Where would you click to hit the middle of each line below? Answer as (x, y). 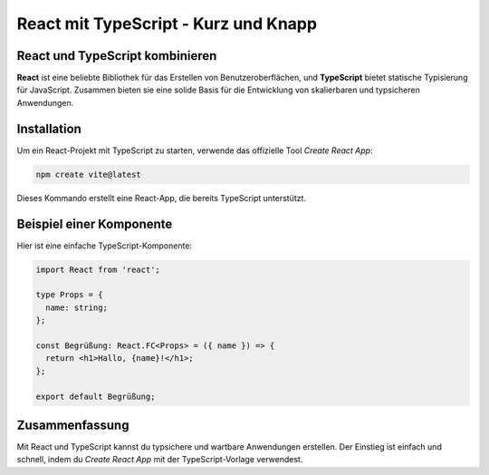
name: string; (77, 307)
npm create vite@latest (89, 174)
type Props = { (69, 295)
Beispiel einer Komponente (95, 223)
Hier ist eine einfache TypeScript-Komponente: (105, 246)
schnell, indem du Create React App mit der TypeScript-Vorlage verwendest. (160, 460)
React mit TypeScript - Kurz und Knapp (167, 24)
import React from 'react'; (98, 269)
